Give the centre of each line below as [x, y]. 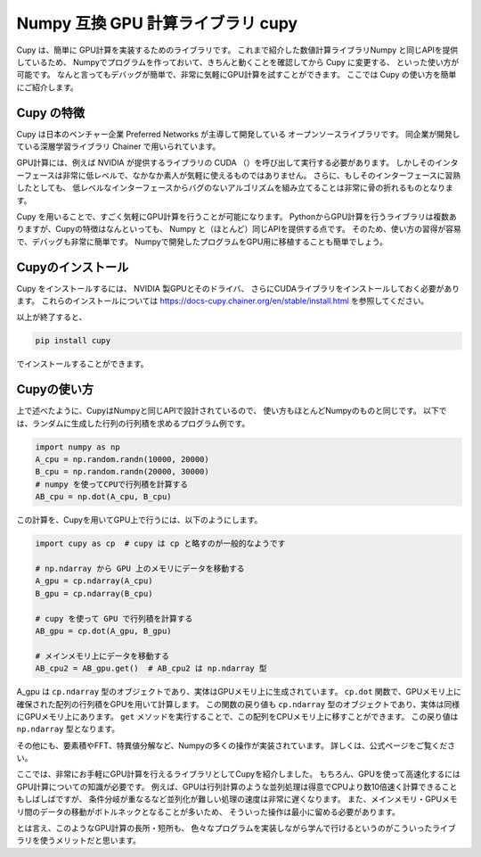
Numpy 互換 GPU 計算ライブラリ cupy [157, 23]
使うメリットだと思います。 [90, 841]
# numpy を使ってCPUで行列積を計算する [112, 484]
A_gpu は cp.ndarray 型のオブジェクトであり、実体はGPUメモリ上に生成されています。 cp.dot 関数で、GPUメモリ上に [239, 692]
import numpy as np [77, 447]
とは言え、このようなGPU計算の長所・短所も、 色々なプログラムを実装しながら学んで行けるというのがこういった [224, 828]
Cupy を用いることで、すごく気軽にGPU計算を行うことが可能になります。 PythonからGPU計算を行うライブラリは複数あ [237, 216]
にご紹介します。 [48, 87]
